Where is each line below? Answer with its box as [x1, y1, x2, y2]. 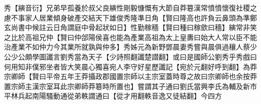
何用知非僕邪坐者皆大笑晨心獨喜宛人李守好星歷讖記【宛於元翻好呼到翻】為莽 [4, 61, 257, 71]
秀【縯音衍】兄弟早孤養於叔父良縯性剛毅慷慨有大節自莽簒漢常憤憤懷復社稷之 [4, 2, 257, 12]
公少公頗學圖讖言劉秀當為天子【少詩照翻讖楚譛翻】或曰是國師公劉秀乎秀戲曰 [4, 51, 257, 61]
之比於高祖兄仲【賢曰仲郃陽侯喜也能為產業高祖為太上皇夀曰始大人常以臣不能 [4, 31, 257, 42]
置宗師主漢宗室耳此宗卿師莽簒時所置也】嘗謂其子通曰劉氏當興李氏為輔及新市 [4, 80, 257, 91]
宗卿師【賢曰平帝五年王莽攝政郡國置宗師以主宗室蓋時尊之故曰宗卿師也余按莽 [4, 71, 257, 81]
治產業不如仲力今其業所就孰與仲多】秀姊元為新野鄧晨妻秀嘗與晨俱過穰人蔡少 [4, 41, 257, 52]
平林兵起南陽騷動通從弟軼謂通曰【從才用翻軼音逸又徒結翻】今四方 [4, 90, 222, 101]
